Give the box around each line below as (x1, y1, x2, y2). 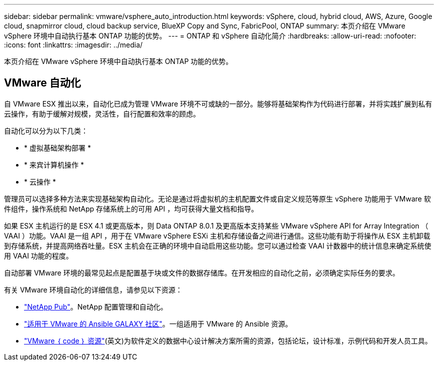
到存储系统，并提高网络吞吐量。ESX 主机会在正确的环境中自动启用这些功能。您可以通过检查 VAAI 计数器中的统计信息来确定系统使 (4, 241, 431, 250)
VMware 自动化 (4, 76, 81, 89)
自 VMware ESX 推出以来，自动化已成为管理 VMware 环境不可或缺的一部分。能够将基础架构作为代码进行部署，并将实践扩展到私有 (4, 99, 432, 108)
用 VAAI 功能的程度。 (4, 251, 73, 260)
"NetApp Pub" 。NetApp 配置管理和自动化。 (24, 302, 167, 311)
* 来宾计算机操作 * (24, 160, 84, 169)
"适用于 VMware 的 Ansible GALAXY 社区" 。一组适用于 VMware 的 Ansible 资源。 (24, 319, 292, 328)
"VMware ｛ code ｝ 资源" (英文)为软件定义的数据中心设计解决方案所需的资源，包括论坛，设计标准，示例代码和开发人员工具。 (24, 336, 432, 345)
